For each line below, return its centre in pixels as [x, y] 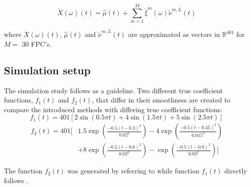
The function [23, 171]
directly [236, 171]
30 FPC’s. [37, 43]
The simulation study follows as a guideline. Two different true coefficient [114, 90]
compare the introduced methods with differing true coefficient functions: [113, 109]
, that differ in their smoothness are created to [161, 100]
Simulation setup [47, 70]
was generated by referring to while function [133, 171]
